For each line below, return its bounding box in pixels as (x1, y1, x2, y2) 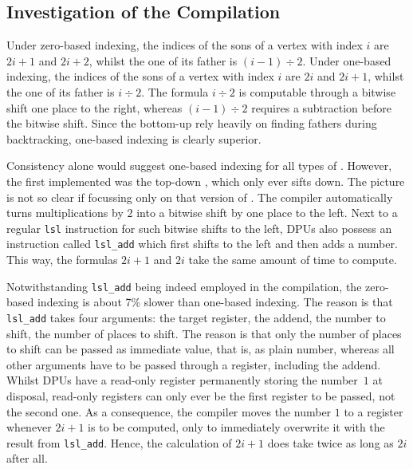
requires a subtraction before (251, 99, 391, 116)
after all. (6, 450, 48, 467)
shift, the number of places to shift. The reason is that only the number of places (6, 325, 402, 341)
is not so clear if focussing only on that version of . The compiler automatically (6, 188, 393, 205)
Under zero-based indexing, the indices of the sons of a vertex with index (6, 37, 363, 53)
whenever (6, 419, 52, 436)
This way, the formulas (6, 251, 118, 268)
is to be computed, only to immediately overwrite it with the (88, 419, 385, 436)
